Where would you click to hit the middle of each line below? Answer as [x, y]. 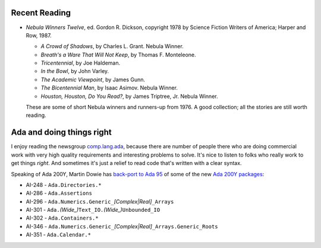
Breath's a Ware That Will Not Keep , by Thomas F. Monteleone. [118, 55]
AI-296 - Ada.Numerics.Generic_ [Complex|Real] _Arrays [100, 201]
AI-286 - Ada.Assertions [59, 193]
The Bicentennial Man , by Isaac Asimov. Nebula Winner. [109, 88]
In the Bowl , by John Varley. [75, 71]
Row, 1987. [39, 35]
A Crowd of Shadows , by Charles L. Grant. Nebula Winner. [112, 46]
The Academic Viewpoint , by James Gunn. [93, 80]
